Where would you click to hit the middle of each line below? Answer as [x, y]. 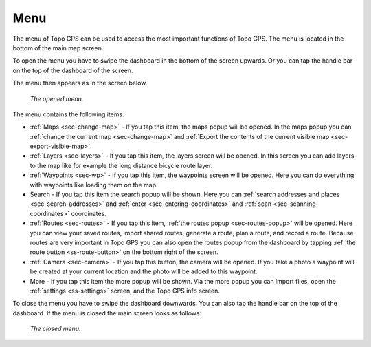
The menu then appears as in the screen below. [80, 83]
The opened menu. [57, 98]
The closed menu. [55, 329]
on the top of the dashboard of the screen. [73, 70]
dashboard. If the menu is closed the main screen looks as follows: [107, 313]
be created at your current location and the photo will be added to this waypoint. [144, 271]
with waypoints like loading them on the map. [94, 185]
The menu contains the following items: [68, 114]
